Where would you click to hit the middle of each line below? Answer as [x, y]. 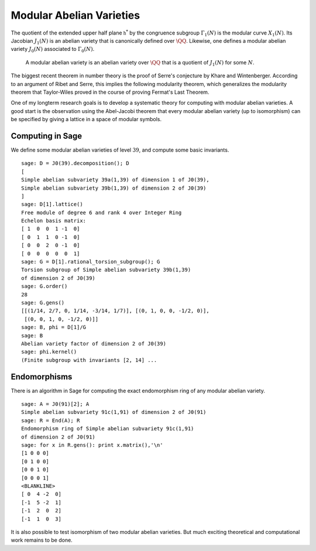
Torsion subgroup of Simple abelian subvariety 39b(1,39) [106, 270]
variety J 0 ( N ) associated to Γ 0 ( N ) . [53, 50]
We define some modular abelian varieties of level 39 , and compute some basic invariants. [120, 150]
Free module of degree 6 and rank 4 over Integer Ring [102, 213]
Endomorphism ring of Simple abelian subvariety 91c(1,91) [108, 429]
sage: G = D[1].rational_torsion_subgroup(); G [91, 262]
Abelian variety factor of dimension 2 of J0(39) [94, 343]
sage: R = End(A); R [51, 420]
